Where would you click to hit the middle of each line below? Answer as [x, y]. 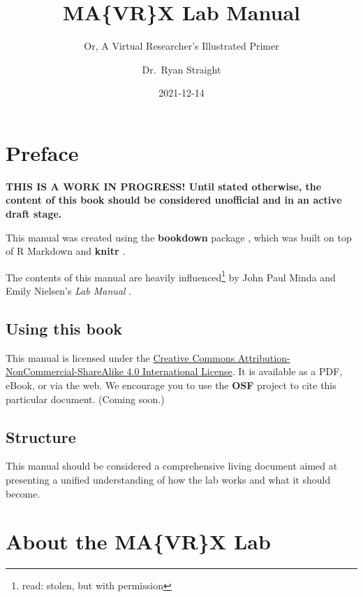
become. [23, 493]
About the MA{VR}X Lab [138, 541]
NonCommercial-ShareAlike [65, 371]
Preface [42, 152]
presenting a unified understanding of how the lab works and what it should [168, 480]
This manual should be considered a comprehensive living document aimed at [172, 466]
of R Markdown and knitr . [66, 251]
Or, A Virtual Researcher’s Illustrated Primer [181, 46]
